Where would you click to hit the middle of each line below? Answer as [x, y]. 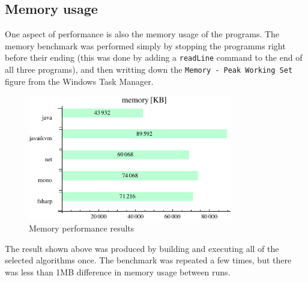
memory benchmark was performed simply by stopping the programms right [145, 45]
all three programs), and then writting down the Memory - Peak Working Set [149, 69]
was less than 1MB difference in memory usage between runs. [118, 271]
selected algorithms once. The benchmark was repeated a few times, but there [148, 260]
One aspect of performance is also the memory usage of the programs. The [142, 34]
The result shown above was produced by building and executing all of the [142, 248]
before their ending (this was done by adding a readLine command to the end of [154, 57]
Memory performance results [82, 228]
